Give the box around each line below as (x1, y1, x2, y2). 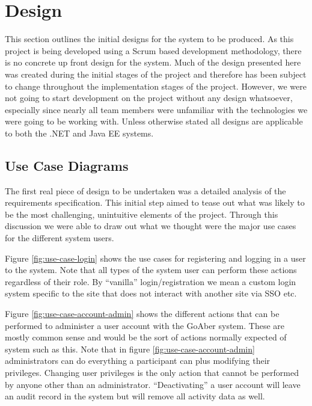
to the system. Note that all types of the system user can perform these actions (5, 263, 297, 276)
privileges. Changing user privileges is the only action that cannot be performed (5, 366, 299, 378)
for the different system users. (5, 232, 114, 244)
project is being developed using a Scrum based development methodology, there (5, 44, 302, 57)
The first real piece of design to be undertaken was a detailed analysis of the (5, 184, 286, 197)
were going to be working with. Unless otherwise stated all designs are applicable (5, 115, 303, 128)
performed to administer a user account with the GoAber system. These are (5, 319, 285, 331)
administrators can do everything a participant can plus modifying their (5, 354, 271, 367)
